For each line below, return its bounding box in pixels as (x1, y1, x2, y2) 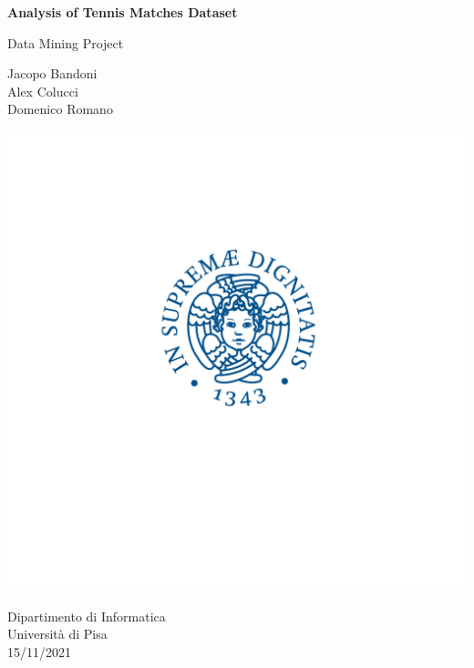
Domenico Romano (7, 99, 113, 118)
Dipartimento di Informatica (7, 606, 166, 625)
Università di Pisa (7, 624, 108, 643)
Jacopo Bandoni (7, 64, 98, 83)
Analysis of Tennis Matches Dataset (7, 3, 238, 21)
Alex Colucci (7, 81, 78, 100)
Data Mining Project (7, 33, 124, 52)
